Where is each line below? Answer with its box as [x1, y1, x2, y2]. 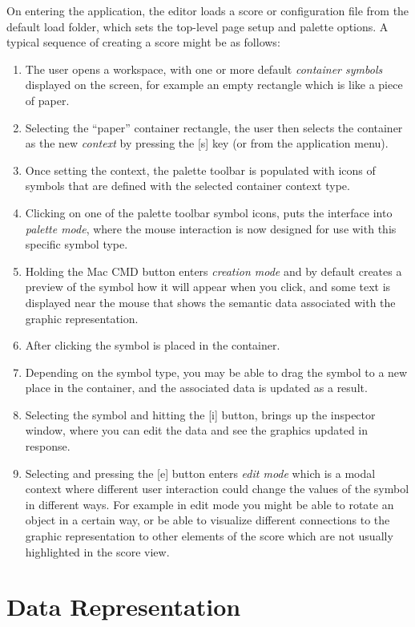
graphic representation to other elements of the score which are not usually [25, 528, 393, 544]
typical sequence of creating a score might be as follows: [6, 34, 280, 51]
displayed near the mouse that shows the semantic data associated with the [25, 293, 396, 310]
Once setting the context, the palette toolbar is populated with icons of [25, 161, 376, 178]
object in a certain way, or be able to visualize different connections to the [25, 512, 390, 528]
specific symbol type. [25, 236, 128, 253]
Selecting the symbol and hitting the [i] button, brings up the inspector [25, 406, 376, 423]
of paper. [25, 91, 70, 108]
